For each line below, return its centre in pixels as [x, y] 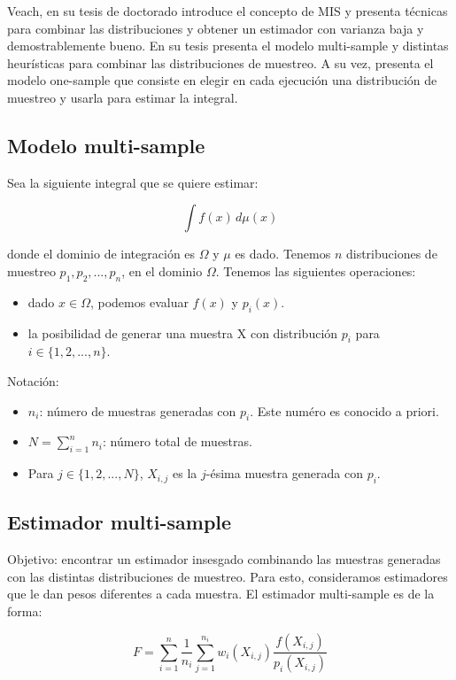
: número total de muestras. [177, 441]
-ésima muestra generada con [284, 473]
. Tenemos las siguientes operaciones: [316, 270]
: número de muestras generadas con [138, 410]
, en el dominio [162, 270]
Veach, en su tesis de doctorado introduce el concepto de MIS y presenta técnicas [228, 11]
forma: [25, 610]
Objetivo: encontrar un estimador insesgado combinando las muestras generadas [224, 559]
